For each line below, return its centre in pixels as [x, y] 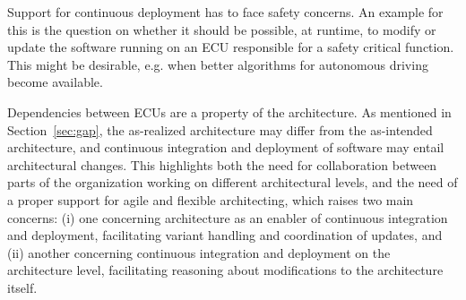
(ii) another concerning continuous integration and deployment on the [199, 252]
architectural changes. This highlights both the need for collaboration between [222, 164]
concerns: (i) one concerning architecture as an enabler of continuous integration [228, 217]
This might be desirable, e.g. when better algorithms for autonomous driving [218, 64]
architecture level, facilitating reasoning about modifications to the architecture [225, 270]
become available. [55, 82]
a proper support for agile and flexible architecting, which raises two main [211, 199]
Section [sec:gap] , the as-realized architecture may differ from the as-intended [220, 129]
